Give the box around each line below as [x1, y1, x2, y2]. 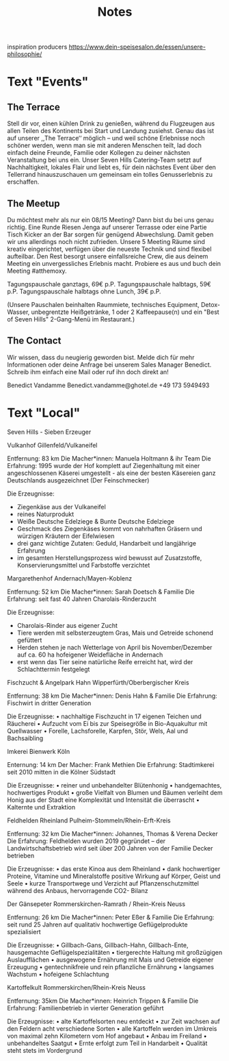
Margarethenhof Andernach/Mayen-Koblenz [7, 574, 133, 583]
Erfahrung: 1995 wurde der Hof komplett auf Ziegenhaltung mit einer [7, 461, 200, 469]
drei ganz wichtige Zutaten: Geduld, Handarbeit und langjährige [16, 539, 197, 547]
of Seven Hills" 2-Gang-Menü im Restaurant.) [7, 315, 135, 323]
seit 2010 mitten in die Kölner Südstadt [7, 768, 116, 776]
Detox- [200, 301, 221, 308]
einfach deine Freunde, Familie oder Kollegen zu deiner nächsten [7, 149, 190, 157]
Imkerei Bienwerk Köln [7, 747, 70, 755]
